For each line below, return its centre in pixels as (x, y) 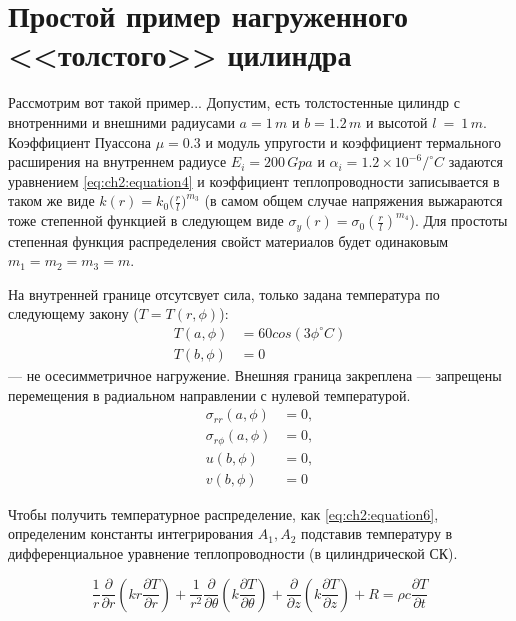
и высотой (396, 121)
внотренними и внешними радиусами (121, 121)
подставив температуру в (377, 533)
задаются (475, 161)
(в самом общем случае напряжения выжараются (353, 200)
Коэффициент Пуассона (80, 141)
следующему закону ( (73, 313)
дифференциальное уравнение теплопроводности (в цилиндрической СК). (233, 552)
